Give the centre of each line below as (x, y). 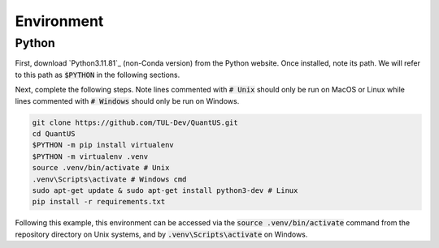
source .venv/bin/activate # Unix (101, 168)
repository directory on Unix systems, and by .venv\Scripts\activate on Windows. (161, 234)
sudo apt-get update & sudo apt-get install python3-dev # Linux (165, 190)
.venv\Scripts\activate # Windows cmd (109, 179)
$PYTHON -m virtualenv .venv (90, 156)
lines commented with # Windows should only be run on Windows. (127, 100)
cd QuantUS (54, 133)
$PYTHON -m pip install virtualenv (103, 145)
